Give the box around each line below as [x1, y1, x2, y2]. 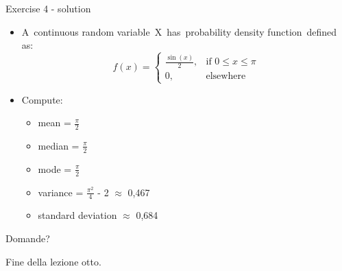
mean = [38, 115, 71, 130]
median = [38, 138, 80, 152]
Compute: [21, 92, 63, 106]
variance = [38, 185, 84, 199]
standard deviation [38, 208, 117, 222]
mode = [38, 161, 72, 176]
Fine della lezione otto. [5, 254, 101, 268]
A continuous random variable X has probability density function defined [21, 24, 337, 38]
